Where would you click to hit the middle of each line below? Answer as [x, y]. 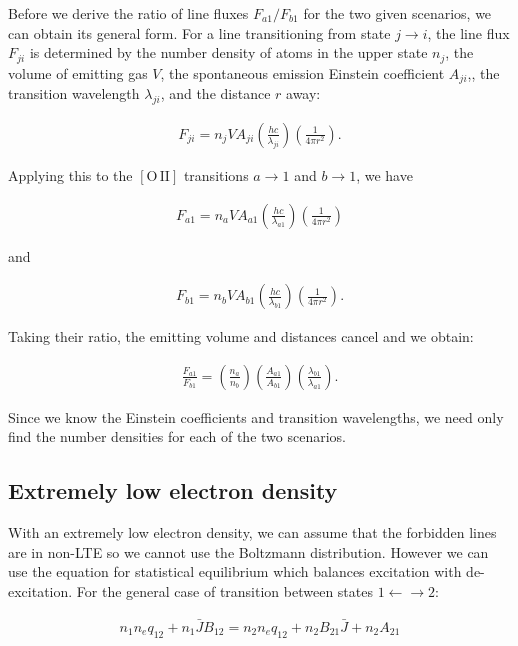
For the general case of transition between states [224, 590]
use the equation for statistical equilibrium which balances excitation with [235, 571]
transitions [216, 174]
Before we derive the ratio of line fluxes [128, 13]
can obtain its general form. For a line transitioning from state [199, 32]
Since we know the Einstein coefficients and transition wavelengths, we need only [256, 416]
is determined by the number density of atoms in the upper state [228, 52]
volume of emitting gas [78, 72]
